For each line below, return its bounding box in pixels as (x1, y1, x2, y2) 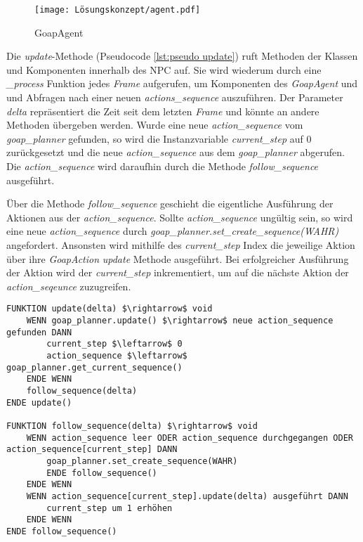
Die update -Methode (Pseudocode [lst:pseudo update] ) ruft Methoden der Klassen (6, 49, 358, 63)
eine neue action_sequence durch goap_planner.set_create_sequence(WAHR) (6, 224, 339, 238)
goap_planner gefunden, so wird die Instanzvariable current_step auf (6, 131, 303, 146)
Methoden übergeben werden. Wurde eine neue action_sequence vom (6, 117, 303, 132)
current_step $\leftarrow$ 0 (46, 339, 183, 349)
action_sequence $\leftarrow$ (46, 350, 187, 361)
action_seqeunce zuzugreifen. (6, 278, 131, 293)
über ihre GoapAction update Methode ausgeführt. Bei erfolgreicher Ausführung (6, 251, 349, 266)
